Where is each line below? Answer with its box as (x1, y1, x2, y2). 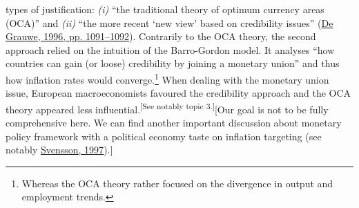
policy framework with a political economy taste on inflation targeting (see (6, 129, 322, 143)
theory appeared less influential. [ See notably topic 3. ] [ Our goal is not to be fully (6, 100, 329, 116)
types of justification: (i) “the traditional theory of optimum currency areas (6, 2, 324, 16)
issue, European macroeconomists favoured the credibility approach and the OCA (6, 86, 351, 100)
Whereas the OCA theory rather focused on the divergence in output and (21, 176, 333, 190)
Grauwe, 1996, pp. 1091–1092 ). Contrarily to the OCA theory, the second (6, 29, 316, 44)
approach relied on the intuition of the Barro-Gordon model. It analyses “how (6, 42, 335, 57)
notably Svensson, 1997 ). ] (6, 142, 113, 157)
